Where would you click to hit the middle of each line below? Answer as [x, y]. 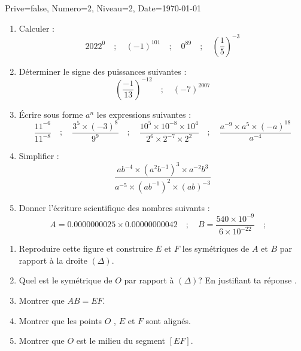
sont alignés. [168, 320]
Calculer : [37, 28]
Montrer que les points [60, 320]
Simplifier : [39, 156]
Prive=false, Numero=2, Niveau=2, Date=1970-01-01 [103, 8]
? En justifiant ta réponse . [247, 280]
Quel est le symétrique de [66, 280]
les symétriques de [216, 248]
